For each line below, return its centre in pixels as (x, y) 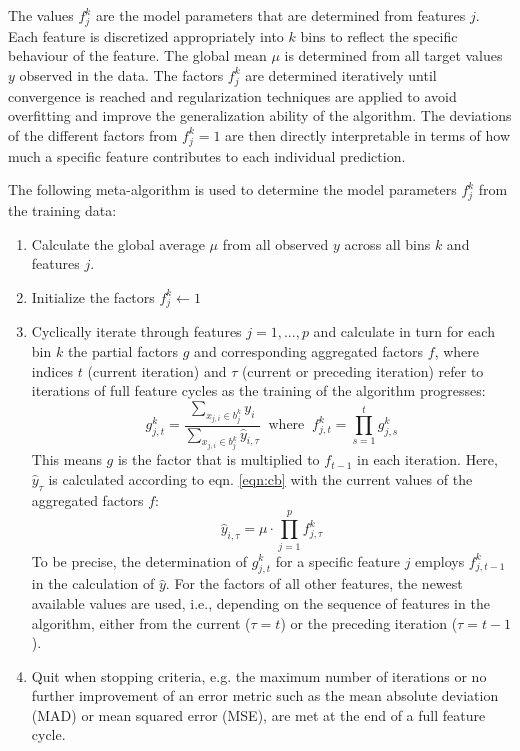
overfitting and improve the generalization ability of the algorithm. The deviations (260, 115)
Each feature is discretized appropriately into (146, 35)
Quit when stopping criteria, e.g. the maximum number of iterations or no (259, 675)
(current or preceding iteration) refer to (362, 370)
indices (52, 370)
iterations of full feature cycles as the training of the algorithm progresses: (258, 390)
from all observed (275, 243)
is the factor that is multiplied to (218, 459)
